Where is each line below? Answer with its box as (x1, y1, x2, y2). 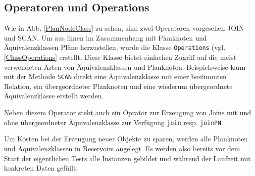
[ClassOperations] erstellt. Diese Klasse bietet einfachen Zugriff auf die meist (4, 52, 237, 62)
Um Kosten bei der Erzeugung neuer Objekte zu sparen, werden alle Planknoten (4, 133, 248, 144)
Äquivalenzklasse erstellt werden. (4, 90, 103, 101)
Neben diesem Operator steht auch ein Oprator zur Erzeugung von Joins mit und (4, 107, 252, 118)
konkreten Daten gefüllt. (4, 163, 78, 173)
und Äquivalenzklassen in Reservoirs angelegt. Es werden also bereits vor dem (4, 143, 240, 153)
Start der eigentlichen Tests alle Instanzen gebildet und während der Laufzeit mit (4, 153, 251, 163)
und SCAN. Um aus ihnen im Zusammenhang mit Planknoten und (4, 32, 207, 43)
